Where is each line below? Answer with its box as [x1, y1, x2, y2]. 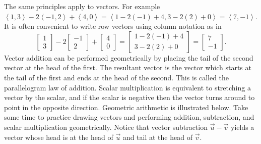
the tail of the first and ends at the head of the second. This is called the [4, 72, 229, 82]
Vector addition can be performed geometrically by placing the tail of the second [4, 52, 253, 63]
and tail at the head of [122, 131, 192, 142]
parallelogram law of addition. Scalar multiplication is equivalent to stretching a [4, 82, 251, 92]
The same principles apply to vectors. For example [4, 1, 160, 11]
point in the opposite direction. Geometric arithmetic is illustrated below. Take [4, 102, 248, 112]
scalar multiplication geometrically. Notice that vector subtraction [4, 121, 208, 132]
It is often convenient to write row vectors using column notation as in [4, 21, 222, 31]
